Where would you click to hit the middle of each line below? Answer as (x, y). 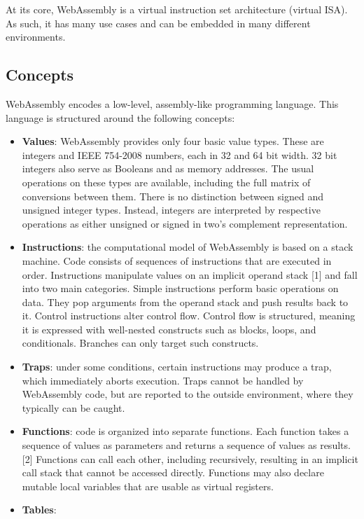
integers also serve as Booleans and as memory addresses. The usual (168, 168)
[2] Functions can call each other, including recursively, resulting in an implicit (190, 458)
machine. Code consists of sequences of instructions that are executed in (177, 260)
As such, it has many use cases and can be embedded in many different (158, 23)
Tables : (39, 510)
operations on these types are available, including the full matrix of (166, 182)
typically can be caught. (73, 407)
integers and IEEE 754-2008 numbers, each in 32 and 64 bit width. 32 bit (180, 154)
